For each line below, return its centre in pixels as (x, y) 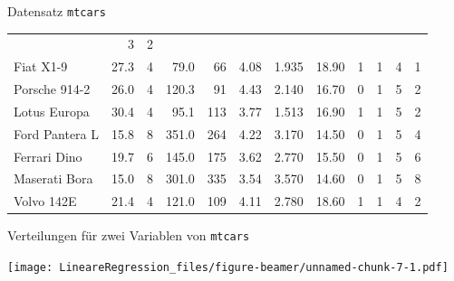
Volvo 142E (45, 201)
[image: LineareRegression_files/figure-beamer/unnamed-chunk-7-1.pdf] (228, 268)
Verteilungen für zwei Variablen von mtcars (129, 235)
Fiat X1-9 (41, 66)
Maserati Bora (53, 178)
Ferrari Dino (48, 156)
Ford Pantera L (57, 133)
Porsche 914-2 (52, 89)
